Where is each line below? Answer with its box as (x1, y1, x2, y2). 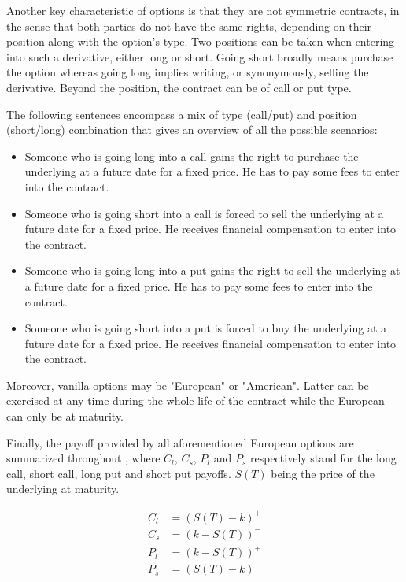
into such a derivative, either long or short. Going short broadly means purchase (6, 48, 393, 65)
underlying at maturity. (6, 480, 120, 497)
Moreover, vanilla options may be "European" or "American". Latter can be (6, 376, 369, 393)
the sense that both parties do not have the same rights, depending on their (6, 17, 372, 34)
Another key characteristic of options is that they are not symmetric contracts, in (6, 2, 400, 18)
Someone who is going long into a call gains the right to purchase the (24, 147, 359, 164)
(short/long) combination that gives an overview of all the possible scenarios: (6, 121, 378, 138)
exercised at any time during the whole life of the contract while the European (6, 392, 385, 409)
